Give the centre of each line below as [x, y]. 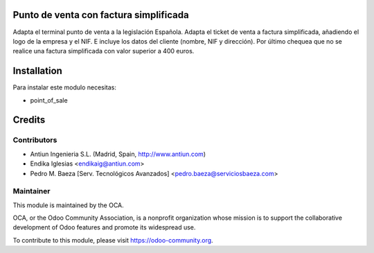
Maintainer [32, 191]
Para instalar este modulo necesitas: [65, 87]
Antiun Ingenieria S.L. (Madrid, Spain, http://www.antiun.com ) [118, 154]
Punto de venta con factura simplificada [101, 15]
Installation [37, 71]
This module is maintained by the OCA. [68, 205]
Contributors [35, 140]
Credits [29, 120]
